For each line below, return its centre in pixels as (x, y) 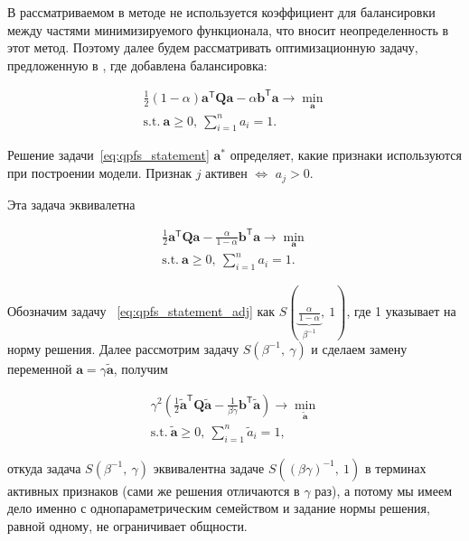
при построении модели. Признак (99, 173)
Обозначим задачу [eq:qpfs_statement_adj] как (141, 311)
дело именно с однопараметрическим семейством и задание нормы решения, (219, 508)
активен (226, 173)
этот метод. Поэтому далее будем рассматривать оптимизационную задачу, (213, 47)
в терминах (396, 467)
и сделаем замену (359, 348)
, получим (141, 368)
